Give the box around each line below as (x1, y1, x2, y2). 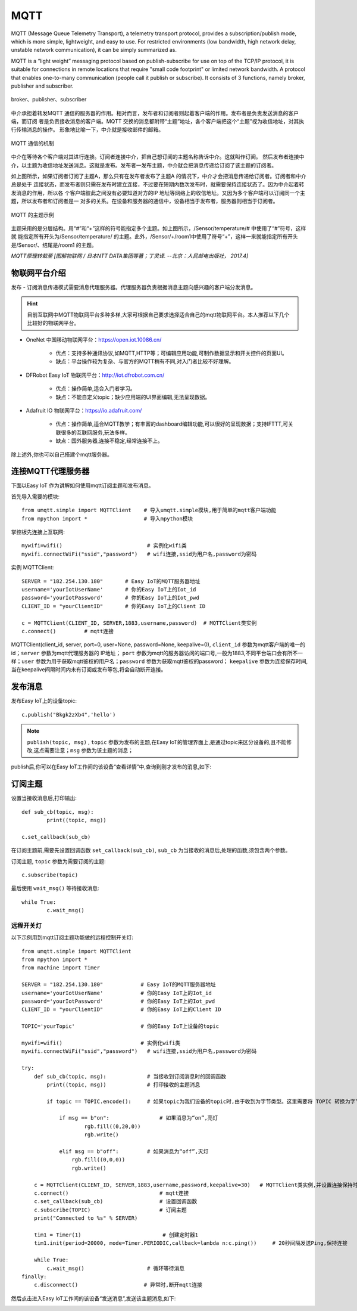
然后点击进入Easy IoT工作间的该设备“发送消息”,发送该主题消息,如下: (11, 1294, 176, 1302)
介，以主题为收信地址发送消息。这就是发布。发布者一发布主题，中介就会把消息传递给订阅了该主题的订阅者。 (11, 162, 277, 169)
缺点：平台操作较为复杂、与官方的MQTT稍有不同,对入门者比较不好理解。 (55, 358, 234, 365)
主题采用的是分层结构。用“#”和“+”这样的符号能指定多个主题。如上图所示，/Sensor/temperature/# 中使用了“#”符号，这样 (11, 224, 306, 232)
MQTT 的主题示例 (11, 211, 54, 218)
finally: (21, 1273, 47, 1280)
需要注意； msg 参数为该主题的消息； (44, 746, 134, 754)
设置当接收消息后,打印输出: (11, 795, 77, 802)
